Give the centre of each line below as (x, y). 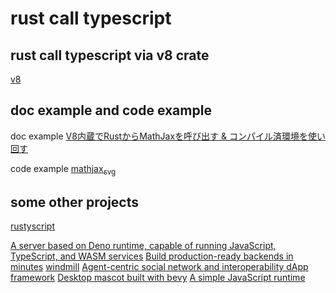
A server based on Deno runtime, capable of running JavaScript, (143, 246)
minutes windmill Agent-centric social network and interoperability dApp (159, 267)
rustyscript (32, 226)
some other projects (75, 202)
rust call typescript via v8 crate (110, 55)
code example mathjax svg (63, 169)
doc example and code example (111, 110)
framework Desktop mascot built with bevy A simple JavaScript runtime (158, 278)
